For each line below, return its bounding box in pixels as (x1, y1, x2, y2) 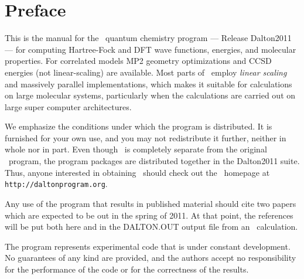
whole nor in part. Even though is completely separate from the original (5, 143, 267, 155)
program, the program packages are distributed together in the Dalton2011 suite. (8, 155, 300, 167)
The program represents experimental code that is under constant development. (5, 240, 291, 252)
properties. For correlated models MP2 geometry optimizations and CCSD (5, 55, 272, 67)
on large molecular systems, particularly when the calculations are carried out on (5, 89, 296, 101)
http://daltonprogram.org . (5, 178, 108, 190)
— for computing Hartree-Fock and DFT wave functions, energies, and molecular (5, 43, 296, 55)
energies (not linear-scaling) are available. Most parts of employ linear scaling (5, 66, 287, 78)
